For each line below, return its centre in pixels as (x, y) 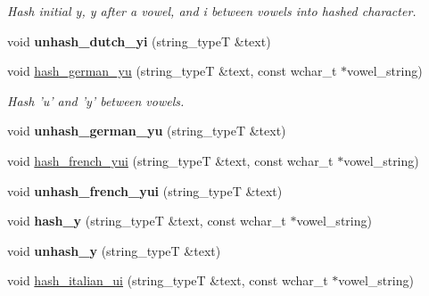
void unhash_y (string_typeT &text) (114, 250)
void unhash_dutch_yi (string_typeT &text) (139, 41)
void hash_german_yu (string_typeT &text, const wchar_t (172, 71)
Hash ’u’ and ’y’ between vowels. (96, 100)
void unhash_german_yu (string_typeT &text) (147, 131)
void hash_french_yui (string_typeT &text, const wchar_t (170, 160)
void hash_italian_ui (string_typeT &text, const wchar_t (168, 280)
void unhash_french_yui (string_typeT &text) (145, 190)
